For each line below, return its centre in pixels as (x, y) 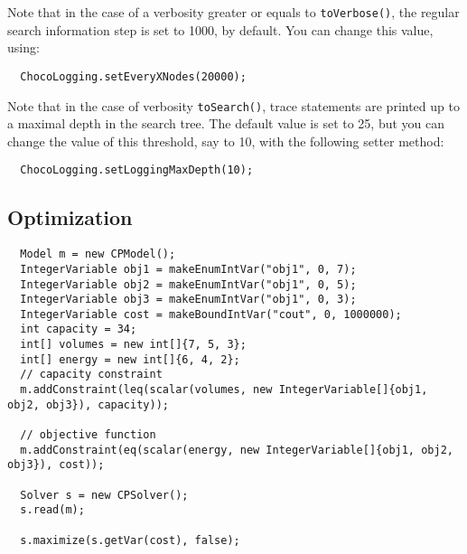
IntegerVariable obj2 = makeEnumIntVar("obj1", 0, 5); (188, 284)
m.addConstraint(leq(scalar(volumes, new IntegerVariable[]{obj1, (224, 390)
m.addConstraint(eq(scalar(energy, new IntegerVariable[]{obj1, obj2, (237, 450)
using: (23, 47)
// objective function (88, 435)
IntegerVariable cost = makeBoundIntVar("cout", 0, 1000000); (211, 314)
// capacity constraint (91, 375)
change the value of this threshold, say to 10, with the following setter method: (226, 141)
